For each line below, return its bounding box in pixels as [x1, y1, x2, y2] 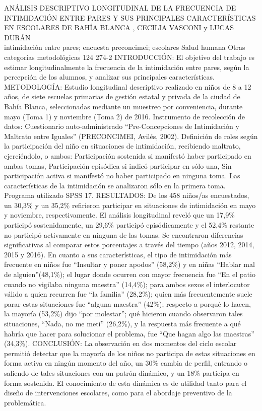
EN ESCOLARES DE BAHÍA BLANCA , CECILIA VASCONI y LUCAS [4, 22, 234, 33]
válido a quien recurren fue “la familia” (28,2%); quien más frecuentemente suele [4, 289, 252, 299]
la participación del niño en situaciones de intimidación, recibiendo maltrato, [4, 141, 241, 151]
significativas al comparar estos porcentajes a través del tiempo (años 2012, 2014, [4, 239, 254, 250]
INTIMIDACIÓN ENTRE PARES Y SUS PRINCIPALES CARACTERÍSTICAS [4, 12, 256, 23]
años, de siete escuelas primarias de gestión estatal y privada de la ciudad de [4, 91, 240, 102]
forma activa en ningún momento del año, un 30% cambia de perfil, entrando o [4, 358, 248, 368]
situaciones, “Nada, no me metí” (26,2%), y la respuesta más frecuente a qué [4, 318, 241, 328]
